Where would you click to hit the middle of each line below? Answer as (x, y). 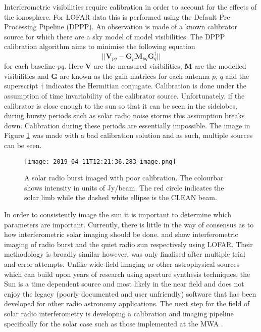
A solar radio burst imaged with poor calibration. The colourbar (124, 178)
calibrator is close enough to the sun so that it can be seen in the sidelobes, (121, 105)
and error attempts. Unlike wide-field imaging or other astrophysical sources (122, 264)
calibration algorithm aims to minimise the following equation (100, 46)
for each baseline (30, 66)
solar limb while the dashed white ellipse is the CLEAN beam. (121, 197)
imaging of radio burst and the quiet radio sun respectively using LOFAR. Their (128, 244)
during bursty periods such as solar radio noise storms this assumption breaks (124, 115)
